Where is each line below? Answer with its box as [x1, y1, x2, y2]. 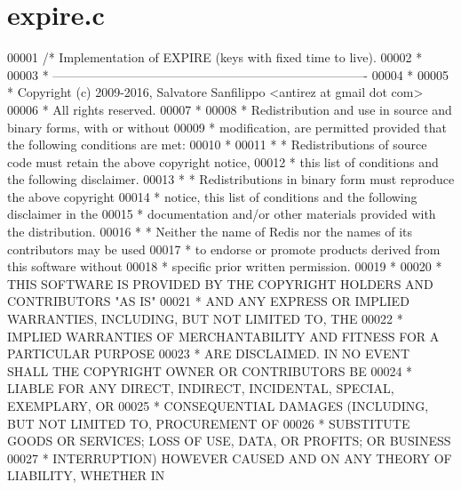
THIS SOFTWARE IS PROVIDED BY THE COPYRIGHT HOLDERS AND [7, 274, 433, 293]
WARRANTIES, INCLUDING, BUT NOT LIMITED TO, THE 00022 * [7, 309, 403, 328]
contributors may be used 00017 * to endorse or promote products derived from [7, 239, 441, 258]
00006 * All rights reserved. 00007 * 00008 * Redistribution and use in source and [7, 100, 452, 118]
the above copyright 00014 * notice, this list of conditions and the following [7, 187, 417, 205]
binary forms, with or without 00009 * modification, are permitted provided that [7, 117, 448, 136]
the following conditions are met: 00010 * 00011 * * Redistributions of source [7, 135, 427, 154]
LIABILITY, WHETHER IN [7, 466, 165, 485]
